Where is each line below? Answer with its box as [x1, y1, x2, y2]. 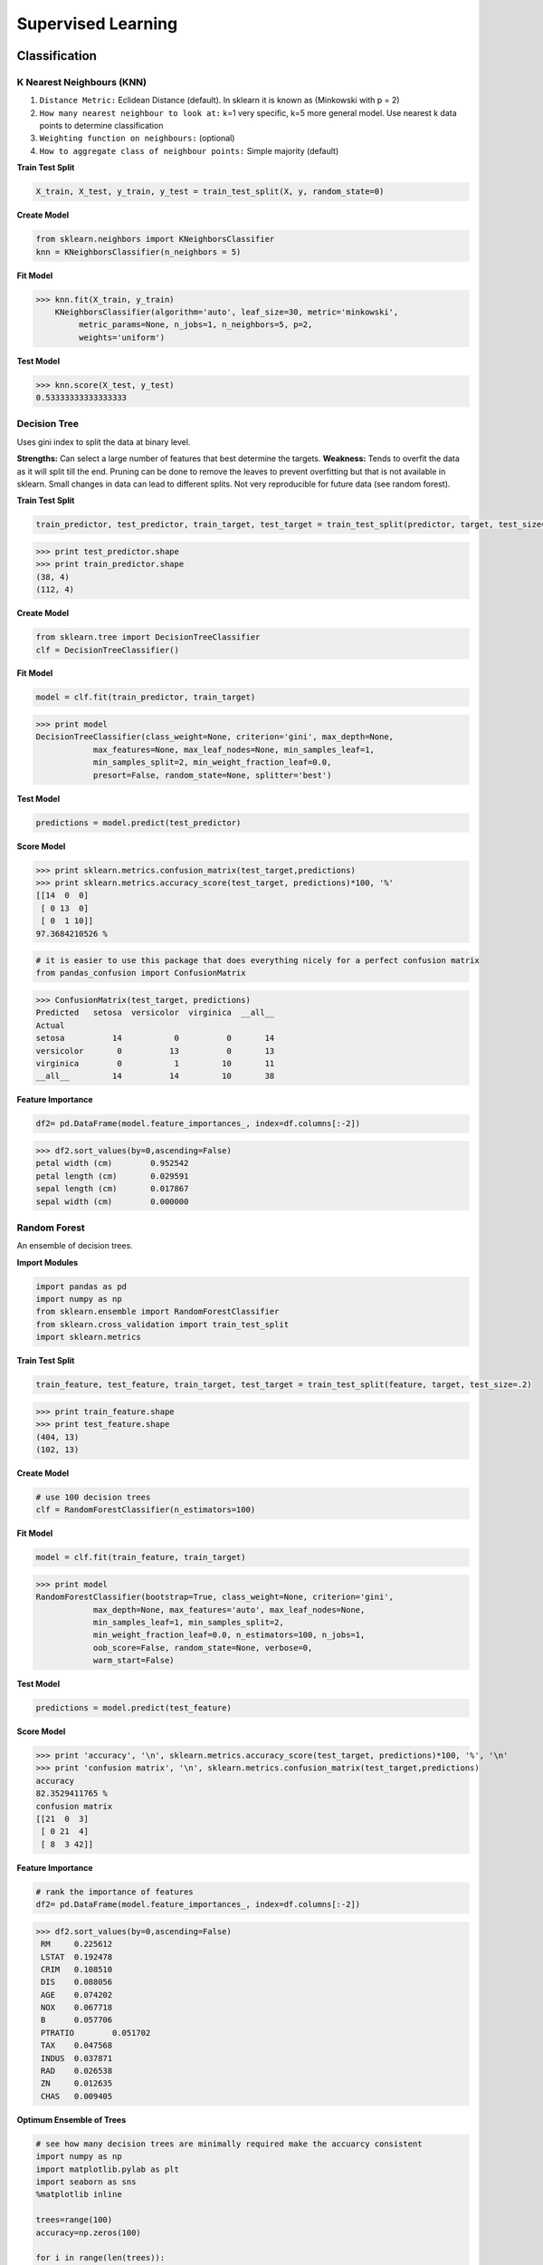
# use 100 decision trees [35, 1491, 151, 1502]
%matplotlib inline [35, 2189, 122, 2200]
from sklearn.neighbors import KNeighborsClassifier [35, 234, 275, 245]
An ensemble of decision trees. [16, 1240, 133, 1251]
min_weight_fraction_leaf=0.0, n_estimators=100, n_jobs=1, [92, 1630, 366, 1640]
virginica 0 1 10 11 [35, 1058, 275, 1068]
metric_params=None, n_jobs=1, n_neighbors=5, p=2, [78, 320, 313, 330]
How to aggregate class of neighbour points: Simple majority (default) [39, 145, 339, 156]
